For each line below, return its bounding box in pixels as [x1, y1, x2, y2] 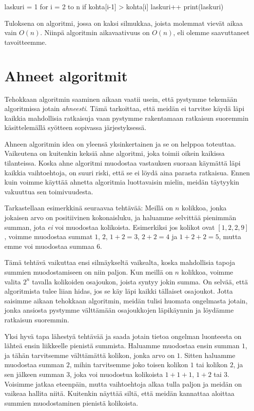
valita [4, 276, 21, 286]
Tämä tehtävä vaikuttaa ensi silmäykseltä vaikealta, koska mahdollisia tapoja [4, 257, 235, 267]
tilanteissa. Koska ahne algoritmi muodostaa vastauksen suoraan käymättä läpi [4, 158, 241, 168]
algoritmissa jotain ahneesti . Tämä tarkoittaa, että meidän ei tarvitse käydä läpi [4, 103, 245, 113]
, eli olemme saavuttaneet [173, 27, 250, 37]
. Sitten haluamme [180, 350, 235, 360]
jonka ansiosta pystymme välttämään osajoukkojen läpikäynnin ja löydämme [4, 305, 234, 315]
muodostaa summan [4, 359, 64, 370]
